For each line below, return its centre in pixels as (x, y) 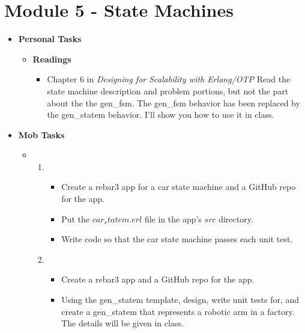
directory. (236, 218)
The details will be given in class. (122, 323)
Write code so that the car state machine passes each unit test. (177, 239)
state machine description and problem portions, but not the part (168, 90)
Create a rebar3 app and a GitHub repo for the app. (158, 279)
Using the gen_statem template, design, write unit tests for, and (180, 300)
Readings (52, 59)
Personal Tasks (50, 39)
